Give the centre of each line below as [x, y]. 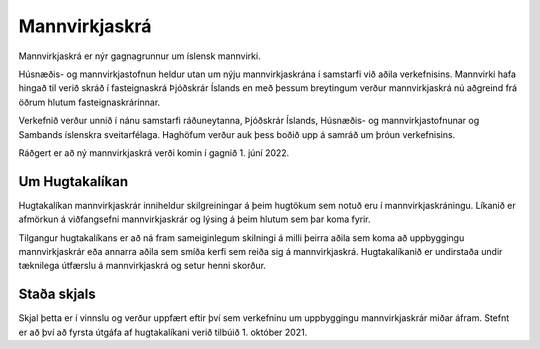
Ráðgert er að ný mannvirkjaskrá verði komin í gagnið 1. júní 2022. [154, 152]
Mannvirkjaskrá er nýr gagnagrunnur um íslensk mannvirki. [139, 56]
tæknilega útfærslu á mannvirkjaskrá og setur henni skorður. [142, 266]
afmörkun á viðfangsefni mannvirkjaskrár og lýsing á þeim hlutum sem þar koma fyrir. [194, 219]
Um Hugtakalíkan [73, 181]
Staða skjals [57, 294]
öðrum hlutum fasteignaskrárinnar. [89, 102]
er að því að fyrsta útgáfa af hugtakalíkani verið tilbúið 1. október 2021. [163, 332]
